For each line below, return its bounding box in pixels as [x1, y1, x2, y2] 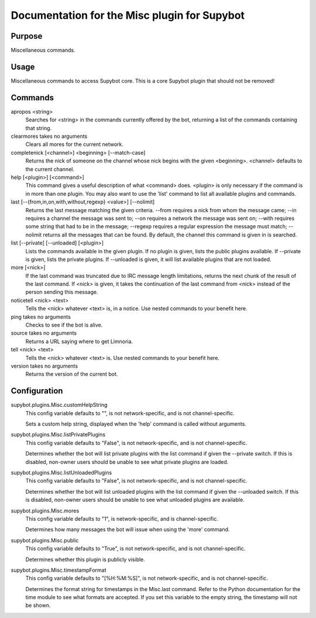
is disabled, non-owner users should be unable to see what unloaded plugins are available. [25, 496, 245, 504]
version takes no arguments [11, 362, 78, 369]
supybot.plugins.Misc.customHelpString [11, 402, 108, 409]
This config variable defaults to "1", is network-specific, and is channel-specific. [25, 515, 219, 522]
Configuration [11, 386, 63, 396]
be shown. [25, 602, 51, 609]
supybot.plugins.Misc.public [11, 536, 79, 544]
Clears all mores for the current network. [25, 141, 124, 148]
